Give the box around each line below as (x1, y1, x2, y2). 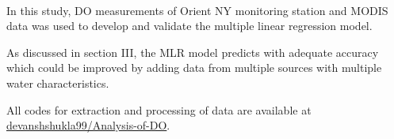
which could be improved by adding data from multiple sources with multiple (6, 59, 382, 76)
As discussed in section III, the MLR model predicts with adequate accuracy (6, 43, 379, 60)
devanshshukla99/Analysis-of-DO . (6, 117, 170, 133)
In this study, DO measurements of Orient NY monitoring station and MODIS (6, 2, 388, 18)
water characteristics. (6, 74, 109, 91)
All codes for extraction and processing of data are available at (6, 101, 312, 118)
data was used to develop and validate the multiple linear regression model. (6, 17, 373, 34)
